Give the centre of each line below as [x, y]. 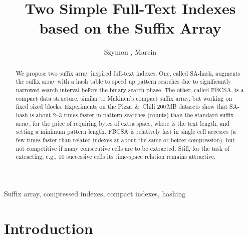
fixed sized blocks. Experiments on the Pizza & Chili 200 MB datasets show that [122, 106]
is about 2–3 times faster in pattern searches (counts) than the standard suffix [132, 114]
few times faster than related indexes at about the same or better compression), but [125, 140]
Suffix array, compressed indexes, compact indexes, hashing [95, 193]
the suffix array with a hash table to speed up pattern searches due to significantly [123, 81]
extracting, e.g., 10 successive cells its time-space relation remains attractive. [116, 157]
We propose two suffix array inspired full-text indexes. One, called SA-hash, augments [128, 73]
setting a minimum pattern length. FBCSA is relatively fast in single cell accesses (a [126, 132]
